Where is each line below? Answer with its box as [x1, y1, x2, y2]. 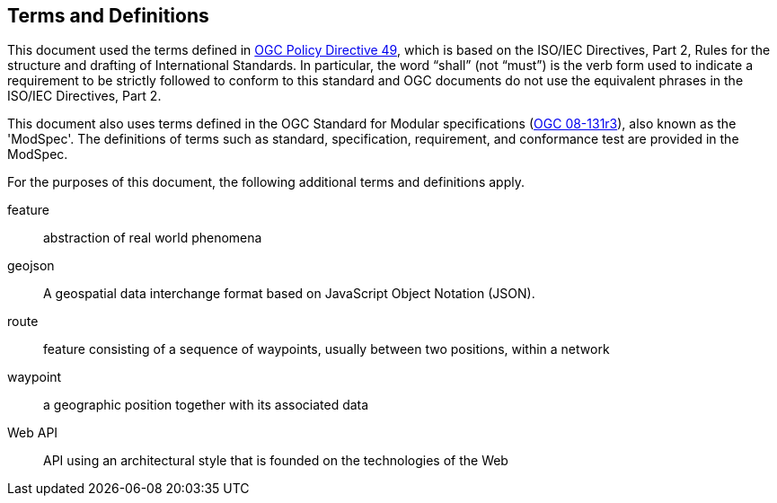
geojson [7, 258, 55, 274]
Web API [7, 425, 58, 441]
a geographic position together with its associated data [43, 397, 369, 413]
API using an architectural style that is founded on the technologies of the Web [43, 453, 508, 469]
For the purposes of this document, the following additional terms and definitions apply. [7, 174, 525, 190]
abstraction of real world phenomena [43, 230, 262, 246]
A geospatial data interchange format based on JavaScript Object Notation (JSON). [43, 286, 535, 302]
